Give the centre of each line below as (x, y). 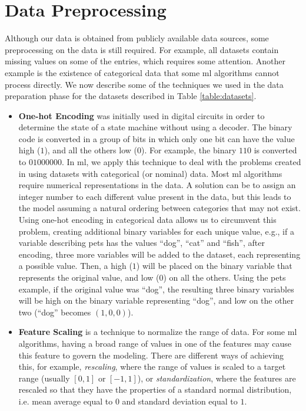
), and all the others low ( (91, 150)
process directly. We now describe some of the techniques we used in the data (144, 84)
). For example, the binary (189, 150)
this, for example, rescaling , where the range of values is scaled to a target (152, 366)
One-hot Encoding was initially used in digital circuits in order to (142, 115)
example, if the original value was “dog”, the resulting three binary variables (156, 289)
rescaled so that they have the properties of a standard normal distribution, (155, 389)
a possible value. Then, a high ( (75, 266)
